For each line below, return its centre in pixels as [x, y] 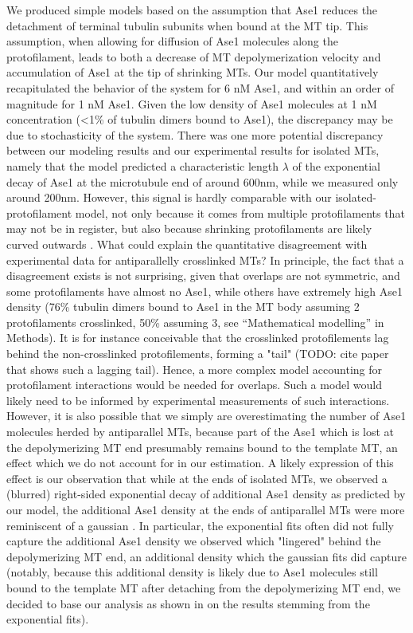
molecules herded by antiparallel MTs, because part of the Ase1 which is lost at [201, 432]
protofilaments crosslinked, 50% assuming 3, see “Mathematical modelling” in [195, 322]
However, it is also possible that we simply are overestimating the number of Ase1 [206, 416]
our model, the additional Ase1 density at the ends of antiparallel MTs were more [206, 509]
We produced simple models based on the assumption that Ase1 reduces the [192, 10]
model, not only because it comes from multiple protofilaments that [240, 212]
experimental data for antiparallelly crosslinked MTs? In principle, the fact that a [205, 259]
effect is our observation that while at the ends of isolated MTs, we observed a [197, 478]
